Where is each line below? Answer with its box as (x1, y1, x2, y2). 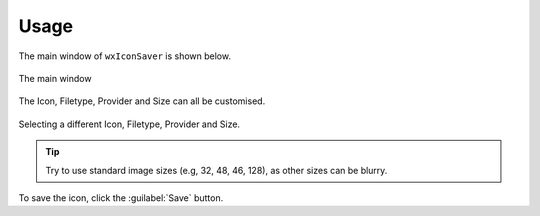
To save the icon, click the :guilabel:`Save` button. (18, 191, 224, 204)
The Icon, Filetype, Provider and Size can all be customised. (18, 95, 266, 107)
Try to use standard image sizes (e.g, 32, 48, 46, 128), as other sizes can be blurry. (45, 164, 388, 176)
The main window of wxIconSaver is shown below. (18, 50, 232, 62)
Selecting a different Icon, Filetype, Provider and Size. (18, 118, 240, 130)
